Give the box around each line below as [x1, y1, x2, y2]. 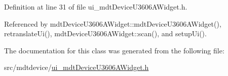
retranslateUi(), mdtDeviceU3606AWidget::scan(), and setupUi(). [4, 28, 207, 39]
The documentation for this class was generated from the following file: [4, 45, 224, 55]
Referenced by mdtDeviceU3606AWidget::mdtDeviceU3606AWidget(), [4, 18, 221, 29]
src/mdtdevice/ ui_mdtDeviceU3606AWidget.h [4, 62, 149, 72]
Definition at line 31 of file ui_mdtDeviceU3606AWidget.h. [4, 2, 187, 12]
